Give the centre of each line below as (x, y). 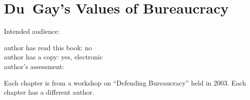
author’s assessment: (34, 66)
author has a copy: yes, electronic (53, 57)
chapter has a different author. (49, 92)
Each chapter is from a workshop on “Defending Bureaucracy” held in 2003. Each (125, 82)
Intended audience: (32, 31)
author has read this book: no (48, 47)
